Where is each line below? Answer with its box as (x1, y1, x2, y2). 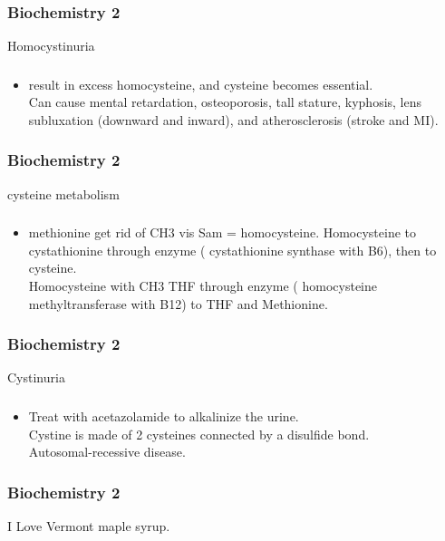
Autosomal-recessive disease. (28, 442, 186, 461)
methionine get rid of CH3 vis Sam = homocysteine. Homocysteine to (28, 223, 417, 242)
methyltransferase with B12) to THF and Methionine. (28, 294, 328, 313)
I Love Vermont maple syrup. (7, 516, 170, 535)
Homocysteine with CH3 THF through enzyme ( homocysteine (28, 276, 377, 295)
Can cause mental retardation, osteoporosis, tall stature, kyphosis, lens (28, 92, 422, 111)
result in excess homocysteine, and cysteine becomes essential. (28, 74, 373, 93)
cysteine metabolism (7, 184, 120, 203)
